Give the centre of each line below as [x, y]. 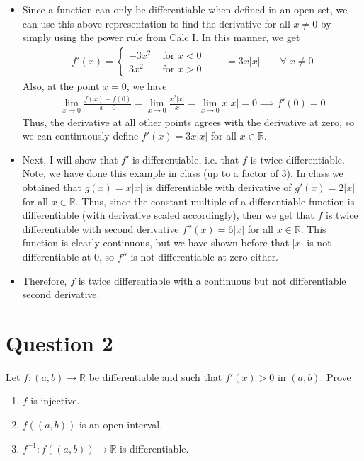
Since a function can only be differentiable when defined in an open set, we [185, 9]
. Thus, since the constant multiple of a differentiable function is [215, 201]
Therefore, [45, 280]
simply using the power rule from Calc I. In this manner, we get [161, 37]
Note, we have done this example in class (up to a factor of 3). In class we [183, 173]
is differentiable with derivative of [219, 187]
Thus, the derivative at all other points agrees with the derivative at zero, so [188, 121]
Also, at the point [61, 85]
